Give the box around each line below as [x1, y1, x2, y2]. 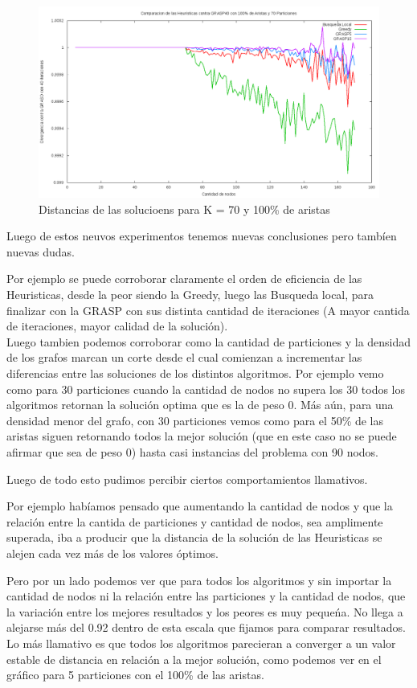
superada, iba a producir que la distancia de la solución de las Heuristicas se [6, 529, 382, 546]
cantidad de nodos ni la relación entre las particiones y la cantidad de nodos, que [6, 588, 406, 604]
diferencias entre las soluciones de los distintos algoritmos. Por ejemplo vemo [6, 365, 384, 382]
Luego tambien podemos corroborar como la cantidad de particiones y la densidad [6, 333, 411, 350]
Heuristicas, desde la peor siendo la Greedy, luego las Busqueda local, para [6, 286, 374, 303]
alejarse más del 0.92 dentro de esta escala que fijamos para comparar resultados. [6, 619, 406, 636]
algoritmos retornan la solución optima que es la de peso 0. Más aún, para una [6, 396, 394, 413]
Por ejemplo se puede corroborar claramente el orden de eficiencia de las [6, 270, 362, 287]
